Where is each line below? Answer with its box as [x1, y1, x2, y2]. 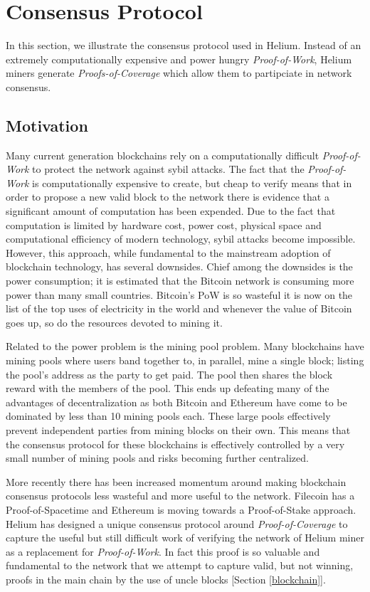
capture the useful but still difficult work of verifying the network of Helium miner [6, 530, 364, 545]
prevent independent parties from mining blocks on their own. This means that [6, 422, 351, 437]
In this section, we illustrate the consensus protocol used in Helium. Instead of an [6, 38, 361, 53]
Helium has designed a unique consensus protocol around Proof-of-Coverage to [6, 516, 348, 531]
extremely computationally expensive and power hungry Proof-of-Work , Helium [6, 51, 352, 66]
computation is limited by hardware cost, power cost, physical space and [6, 217, 322, 232]
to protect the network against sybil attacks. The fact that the [32, 162, 305, 176]
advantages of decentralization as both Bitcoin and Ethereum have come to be [6, 394, 347, 409]
